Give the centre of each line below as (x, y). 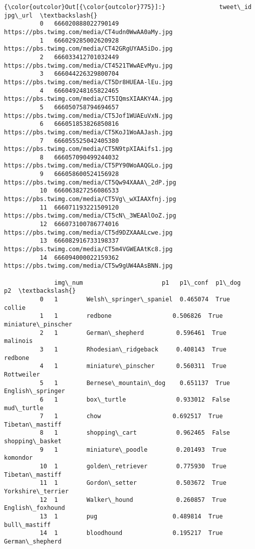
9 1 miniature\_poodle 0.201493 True (133, 449)
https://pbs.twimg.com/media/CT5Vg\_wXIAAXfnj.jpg (90, 199)
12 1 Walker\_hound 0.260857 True (133, 500)
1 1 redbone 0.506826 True (131, 316)
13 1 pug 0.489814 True (131, 517)
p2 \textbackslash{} (40, 291)
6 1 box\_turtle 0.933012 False (135, 399)
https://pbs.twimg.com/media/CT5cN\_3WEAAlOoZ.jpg (90, 216)
